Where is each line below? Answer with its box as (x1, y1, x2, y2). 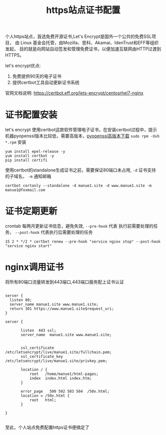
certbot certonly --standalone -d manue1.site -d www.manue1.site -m (5, 183, 152, 188)
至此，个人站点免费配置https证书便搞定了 (5, 425, 90, 430)
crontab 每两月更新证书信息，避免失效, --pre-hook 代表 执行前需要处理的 (5, 223, 154, 229)
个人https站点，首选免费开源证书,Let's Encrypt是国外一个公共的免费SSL (5, 33, 152, 40)
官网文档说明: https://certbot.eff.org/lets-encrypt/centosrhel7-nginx (5, 90, 144, 96)
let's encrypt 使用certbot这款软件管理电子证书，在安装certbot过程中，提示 (5, 127, 158, 133)
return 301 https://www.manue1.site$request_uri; (9, 306, 114, 311)
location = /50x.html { (20, 393, 70, 398)
